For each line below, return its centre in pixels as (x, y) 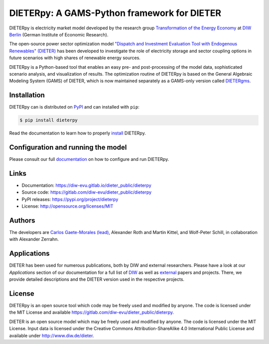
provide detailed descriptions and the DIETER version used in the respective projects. (97, 279)
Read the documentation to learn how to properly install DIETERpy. (78, 133)
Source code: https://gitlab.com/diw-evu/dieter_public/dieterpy (87, 192)
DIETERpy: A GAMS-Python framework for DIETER (115, 13)
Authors (22, 220)
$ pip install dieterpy (49, 120)
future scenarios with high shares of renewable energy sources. (75, 58)
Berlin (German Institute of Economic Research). (59, 34)
